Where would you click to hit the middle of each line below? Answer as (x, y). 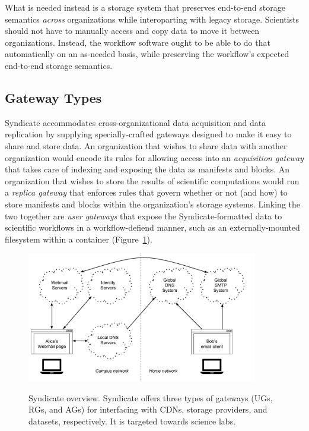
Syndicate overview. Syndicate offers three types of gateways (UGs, (151, 397)
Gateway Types (53, 97)
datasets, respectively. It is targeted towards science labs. (132, 421)
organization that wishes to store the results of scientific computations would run (152, 180)
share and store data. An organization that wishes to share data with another (146, 145)
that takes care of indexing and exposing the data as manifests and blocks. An (147, 169)
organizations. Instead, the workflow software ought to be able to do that (138, 42)
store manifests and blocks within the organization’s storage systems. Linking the (152, 204)
